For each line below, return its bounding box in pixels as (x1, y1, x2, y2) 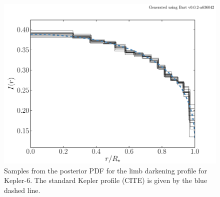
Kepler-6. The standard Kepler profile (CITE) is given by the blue (4, 175, 207, 185)
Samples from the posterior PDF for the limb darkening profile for (4, 165, 207, 175)
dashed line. (4, 184, 40, 195)
